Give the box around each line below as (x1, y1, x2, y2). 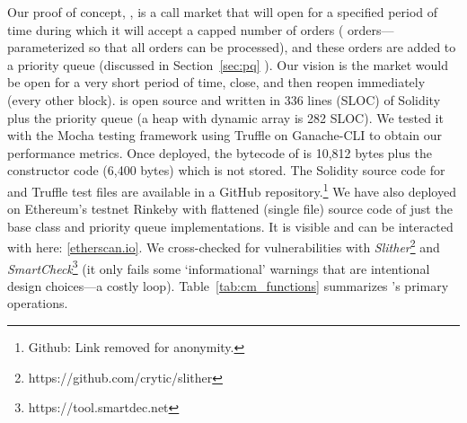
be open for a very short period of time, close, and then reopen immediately (7, 73, 426, 92)
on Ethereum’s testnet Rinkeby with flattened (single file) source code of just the (7, 199, 453, 218)
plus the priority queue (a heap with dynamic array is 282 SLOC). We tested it (7, 108, 444, 127)
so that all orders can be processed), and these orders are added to (89, 38, 456, 57)
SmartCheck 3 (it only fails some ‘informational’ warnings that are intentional (7, 256, 430, 278)
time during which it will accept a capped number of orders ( (7, 20, 344, 39)
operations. (7, 294, 68, 313)
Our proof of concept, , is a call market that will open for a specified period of (7, 3, 438, 21)
